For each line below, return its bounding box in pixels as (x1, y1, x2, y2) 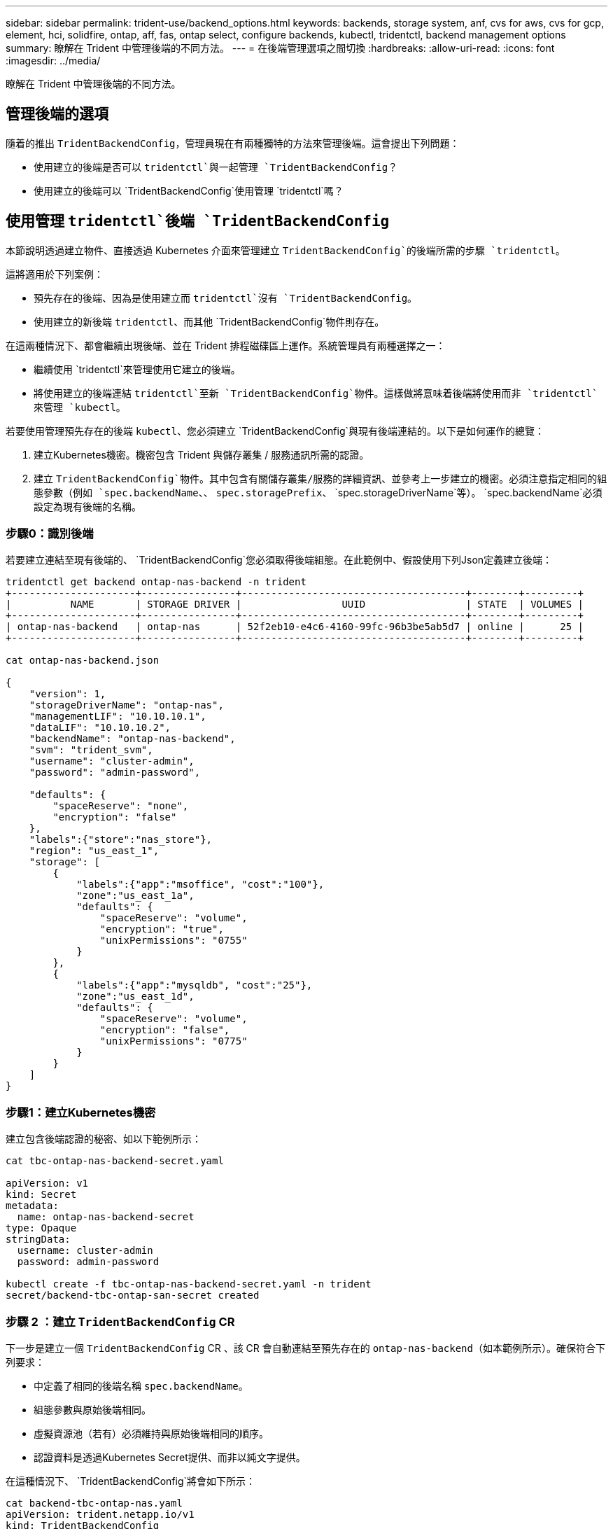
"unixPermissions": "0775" (99, 1035, 248, 1047)
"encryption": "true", (99, 923, 224, 935)
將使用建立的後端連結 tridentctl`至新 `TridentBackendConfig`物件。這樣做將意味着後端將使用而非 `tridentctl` (34, 386, 598, 399)
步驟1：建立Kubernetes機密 (6, 1105, 156, 1119)
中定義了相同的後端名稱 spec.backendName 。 (34, 1379, 248, 1392)
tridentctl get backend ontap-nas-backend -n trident (6, 576, 306, 588)
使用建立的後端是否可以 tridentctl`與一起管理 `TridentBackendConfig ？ (34, 160, 398, 173)
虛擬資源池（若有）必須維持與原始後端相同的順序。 (34, 1427, 269, 1439)
